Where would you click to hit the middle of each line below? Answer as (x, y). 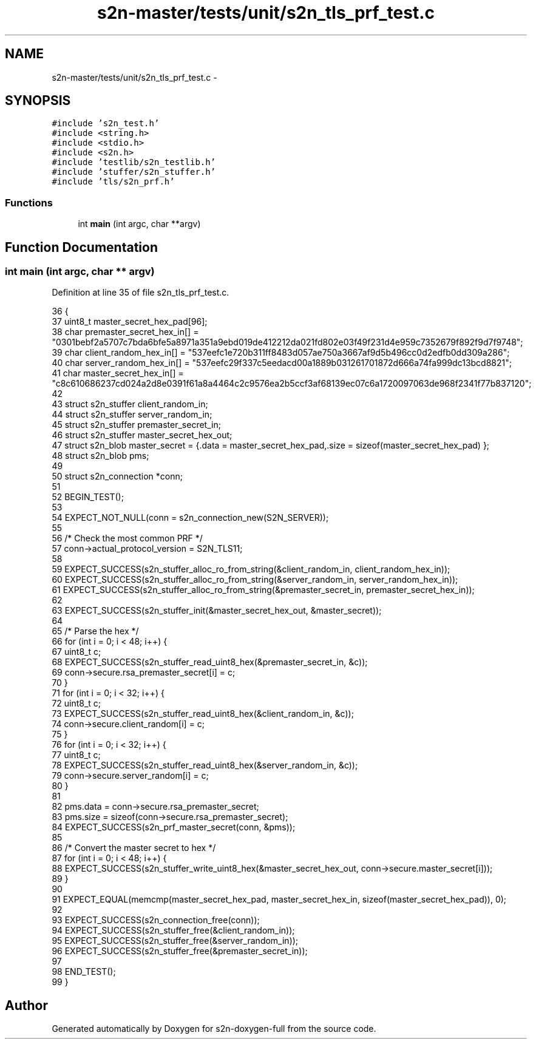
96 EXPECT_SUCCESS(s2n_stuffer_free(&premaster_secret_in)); (180, 951)
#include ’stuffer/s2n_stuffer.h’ (134, 172)
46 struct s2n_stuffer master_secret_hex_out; (142, 435)
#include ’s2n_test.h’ (106, 124)
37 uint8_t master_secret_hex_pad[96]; (130, 322)
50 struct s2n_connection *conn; (117, 476)
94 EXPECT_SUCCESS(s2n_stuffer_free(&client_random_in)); (173, 930)
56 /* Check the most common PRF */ (127, 538)
